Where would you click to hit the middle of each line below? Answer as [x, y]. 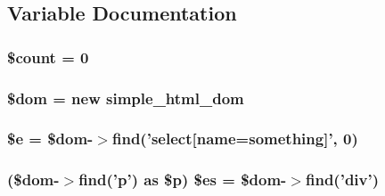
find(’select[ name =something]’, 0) [235, 139]
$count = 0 [48, 57]
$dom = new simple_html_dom [126, 98]
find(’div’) [343, 180]
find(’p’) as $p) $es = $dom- [183, 180]
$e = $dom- [50, 139]
